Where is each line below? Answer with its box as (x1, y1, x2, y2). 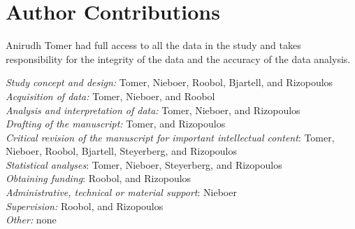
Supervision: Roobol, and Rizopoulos (6, 198, 164, 213)
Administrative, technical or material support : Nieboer (6, 185, 237, 200)
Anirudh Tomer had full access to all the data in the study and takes (6, 38, 301, 53)
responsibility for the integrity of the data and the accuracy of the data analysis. (6, 51, 351, 66)
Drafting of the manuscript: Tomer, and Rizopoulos (6, 116, 226, 131)
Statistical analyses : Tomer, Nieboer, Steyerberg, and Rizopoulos (6, 157, 282, 172)
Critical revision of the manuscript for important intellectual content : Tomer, (6, 130, 335, 144)
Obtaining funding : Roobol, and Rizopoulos (6, 171, 191, 186)
